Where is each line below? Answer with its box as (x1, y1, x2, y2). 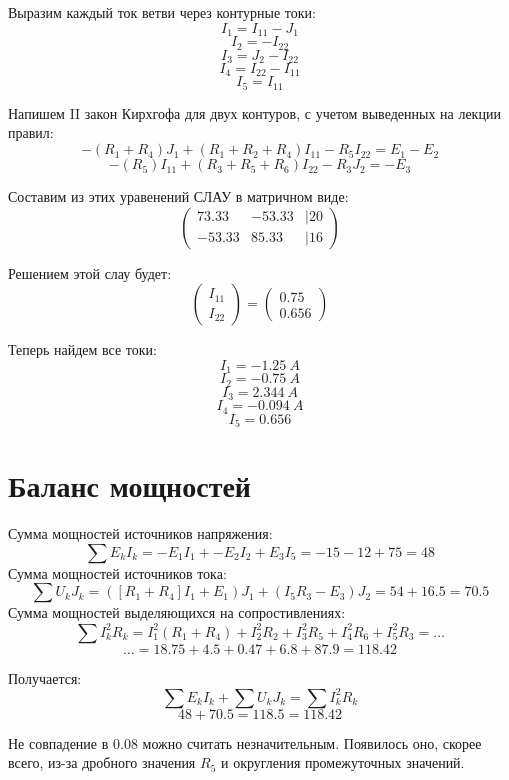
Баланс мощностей (8, 465, 251, 506)
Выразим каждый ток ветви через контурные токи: (8, 2, 316, 22)
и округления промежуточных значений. (220, 752, 465, 773)
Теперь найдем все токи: (8, 339, 157, 360)
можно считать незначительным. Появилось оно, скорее (142, 732, 482, 753)
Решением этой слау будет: (8, 262, 172, 283)
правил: (8, 122, 54, 143)
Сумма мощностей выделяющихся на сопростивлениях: (8, 602, 346, 623)
